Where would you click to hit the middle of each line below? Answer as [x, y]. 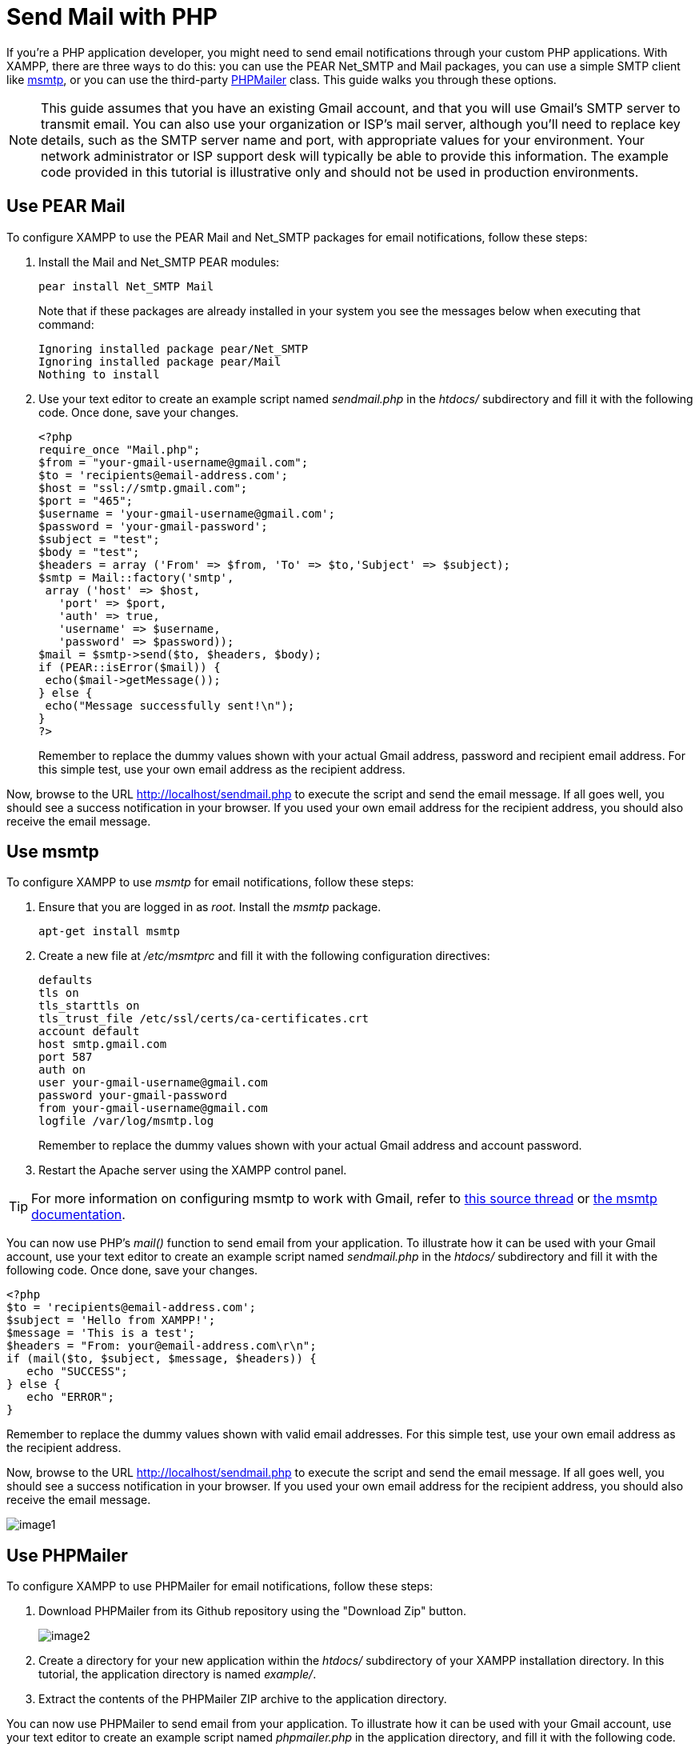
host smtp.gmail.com [103, 1044]
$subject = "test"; [99, 539]
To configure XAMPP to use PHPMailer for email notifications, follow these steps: [220, 1586]
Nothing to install [99, 374]
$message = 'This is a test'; [101, 1333]
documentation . [78, 1215]
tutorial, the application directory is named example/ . [178, 1674]
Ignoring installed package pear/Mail [160, 361]
